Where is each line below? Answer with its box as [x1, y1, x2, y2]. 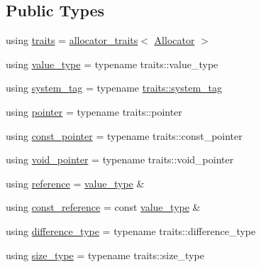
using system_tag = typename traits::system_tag [6, 80, 222, 95]
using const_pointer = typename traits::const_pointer [6, 128, 243, 143]
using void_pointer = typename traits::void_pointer [6, 152, 234, 167]
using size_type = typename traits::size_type [6, 247, 204, 262]
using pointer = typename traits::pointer [6, 104, 182, 119]
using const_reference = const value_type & [6, 200, 201, 214]
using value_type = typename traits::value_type [6, 56, 218, 71]
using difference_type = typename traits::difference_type [6, 223, 256, 238]
